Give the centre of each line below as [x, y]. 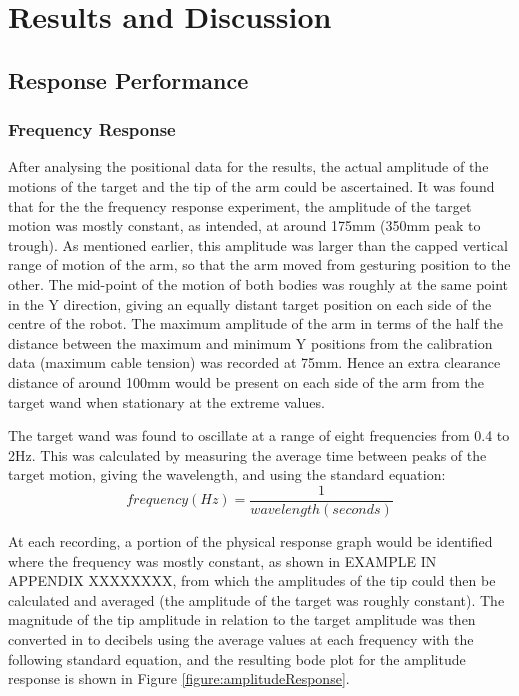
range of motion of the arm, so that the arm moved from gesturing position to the [259, 264]
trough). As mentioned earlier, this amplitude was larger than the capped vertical [258, 244]
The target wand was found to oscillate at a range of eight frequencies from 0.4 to [259, 435]
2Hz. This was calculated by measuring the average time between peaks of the [247, 454]
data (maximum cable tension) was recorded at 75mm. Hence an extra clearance [254, 362]
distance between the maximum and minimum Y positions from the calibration [250, 342]
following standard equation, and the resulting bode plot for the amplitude [237, 658]
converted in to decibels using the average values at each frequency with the [241, 638]
